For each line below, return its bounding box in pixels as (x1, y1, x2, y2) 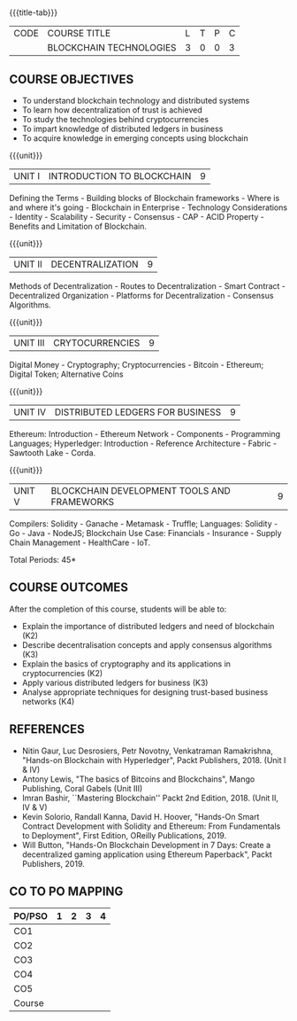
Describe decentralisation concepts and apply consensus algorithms (21, 639, 272, 650)
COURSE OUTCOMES (9, 580, 129, 596)
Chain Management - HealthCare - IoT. (9, 537, 151, 548)
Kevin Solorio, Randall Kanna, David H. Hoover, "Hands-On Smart (21, 811, 260, 822)
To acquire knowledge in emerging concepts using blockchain (21, 133, 249, 144)
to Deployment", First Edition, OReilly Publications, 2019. (21, 830, 227, 840)
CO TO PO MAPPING (9, 885, 124, 900)
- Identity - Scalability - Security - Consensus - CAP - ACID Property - (9, 212, 265, 222)
